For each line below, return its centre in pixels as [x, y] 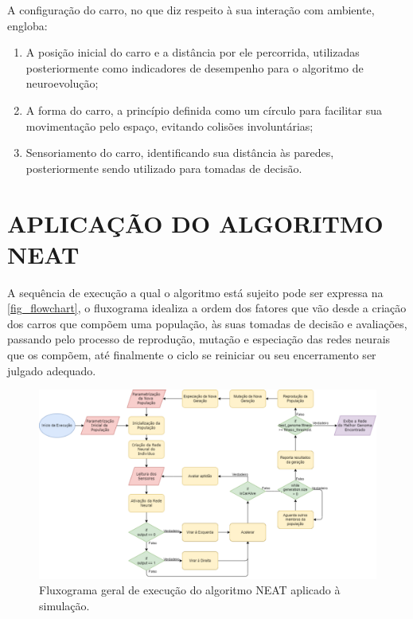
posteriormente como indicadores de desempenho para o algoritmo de [195, 67]
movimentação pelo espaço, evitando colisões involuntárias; [169, 125]
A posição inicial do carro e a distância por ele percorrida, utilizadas [193, 52]
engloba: [27, 25]
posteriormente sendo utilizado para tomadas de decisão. [164, 168]
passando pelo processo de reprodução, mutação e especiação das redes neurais [199, 339]
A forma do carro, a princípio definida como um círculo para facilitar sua [204, 110]
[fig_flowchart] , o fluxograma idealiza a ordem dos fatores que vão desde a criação [207, 308]
